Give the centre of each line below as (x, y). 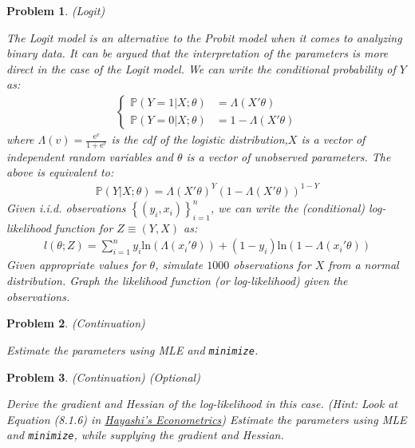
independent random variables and (90, 156)
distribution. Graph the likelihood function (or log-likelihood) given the (177, 281)
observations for (272, 265)
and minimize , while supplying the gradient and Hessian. (145, 435)
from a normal (364, 265)
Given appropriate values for (76, 265)
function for (84, 227)
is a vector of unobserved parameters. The (289, 156)
